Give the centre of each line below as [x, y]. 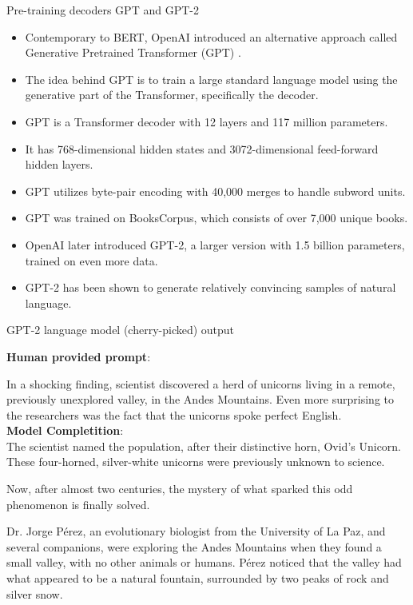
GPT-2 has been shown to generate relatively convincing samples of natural [210, 287]
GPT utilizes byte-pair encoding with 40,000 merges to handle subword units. [215, 191]
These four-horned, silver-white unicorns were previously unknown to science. [196, 462]
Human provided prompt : [79, 356]
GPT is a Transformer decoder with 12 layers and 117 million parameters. [206, 121]
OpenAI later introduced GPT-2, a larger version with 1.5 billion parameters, [215, 244]
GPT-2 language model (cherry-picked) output [121, 330]
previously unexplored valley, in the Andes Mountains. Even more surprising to [200, 399]
